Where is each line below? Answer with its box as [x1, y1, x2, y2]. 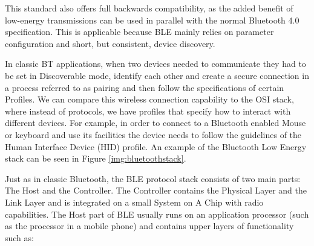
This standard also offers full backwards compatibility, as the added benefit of [5, 2, 293, 14]
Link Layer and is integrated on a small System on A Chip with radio [5, 195, 264, 208]
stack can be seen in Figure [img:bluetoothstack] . [5, 152, 186, 165]
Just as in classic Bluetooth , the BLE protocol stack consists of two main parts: [5, 172, 301, 184]
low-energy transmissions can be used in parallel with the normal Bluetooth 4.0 [5, 13, 299, 26]
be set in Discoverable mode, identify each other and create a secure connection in [5, 69, 309, 81]
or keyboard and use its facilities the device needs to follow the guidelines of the [5, 128, 302, 140]
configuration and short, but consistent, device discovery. [5, 37, 215, 49]
